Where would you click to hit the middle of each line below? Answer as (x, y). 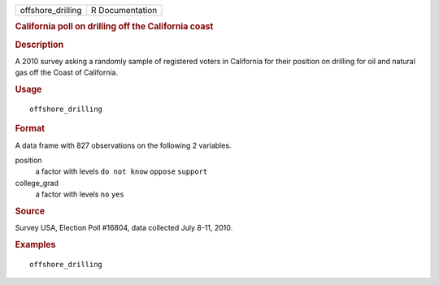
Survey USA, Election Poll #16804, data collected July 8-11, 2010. (124, 228)
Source (30, 211)
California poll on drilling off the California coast (114, 27)
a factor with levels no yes (80, 194)
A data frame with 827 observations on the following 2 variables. (123, 145)
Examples (35, 245)
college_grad (37, 183)
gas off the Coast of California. (67, 72)
